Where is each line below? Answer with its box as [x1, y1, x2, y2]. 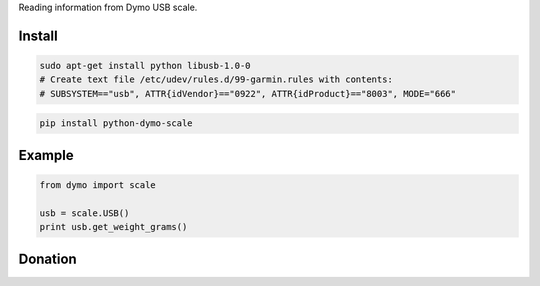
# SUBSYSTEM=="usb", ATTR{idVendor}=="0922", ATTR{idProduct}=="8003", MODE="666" [39, 88, 457, 99]
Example [18, 146, 74, 164]
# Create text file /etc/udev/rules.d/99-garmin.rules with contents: [39, 74, 394, 85]
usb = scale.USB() [39, 207, 130, 219]
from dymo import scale [39, 179, 157, 190]
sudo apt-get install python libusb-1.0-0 [39, 60, 251, 71]
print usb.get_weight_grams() [39, 221, 188, 233]
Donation [18, 250, 77, 267]
